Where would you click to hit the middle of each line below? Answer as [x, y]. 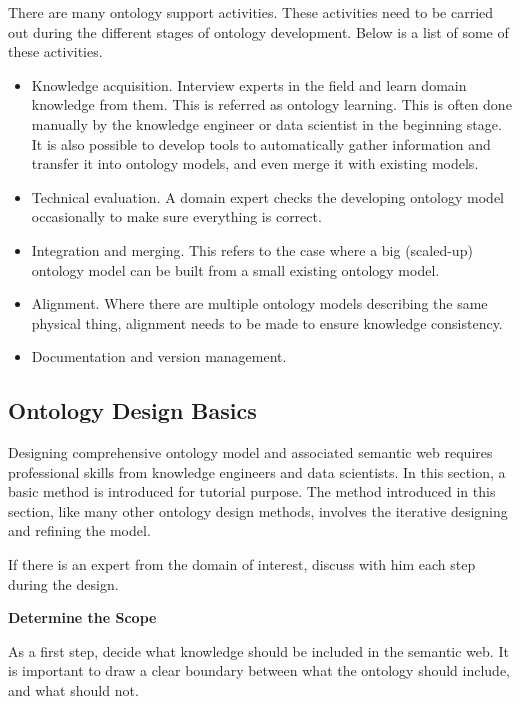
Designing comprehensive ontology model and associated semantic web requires [250, 452]
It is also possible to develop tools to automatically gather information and [261, 143]
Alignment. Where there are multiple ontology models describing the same [259, 303]
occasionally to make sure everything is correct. [176, 216]
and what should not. [73, 690]
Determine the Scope [82, 617]
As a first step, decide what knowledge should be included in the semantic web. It [258, 650]
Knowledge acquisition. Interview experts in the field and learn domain [249, 84]
